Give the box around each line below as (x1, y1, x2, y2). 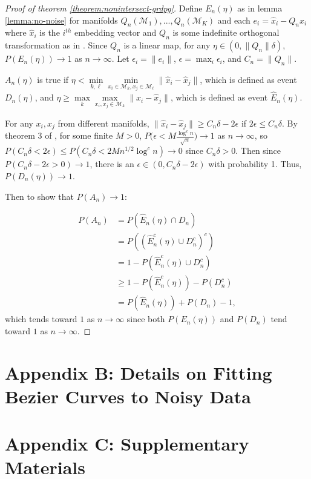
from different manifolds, (57, 116, 149, 129)
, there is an (90, 157, 134, 170)
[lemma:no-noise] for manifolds (5, 13, 118, 26)
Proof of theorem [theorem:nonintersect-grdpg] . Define (5, 2, 203, 14)
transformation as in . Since (5, 39, 108, 51)
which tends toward (5, 312, 77, 325)
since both (126, 312, 165, 325)
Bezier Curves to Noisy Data (5, 383, 251, 408)
